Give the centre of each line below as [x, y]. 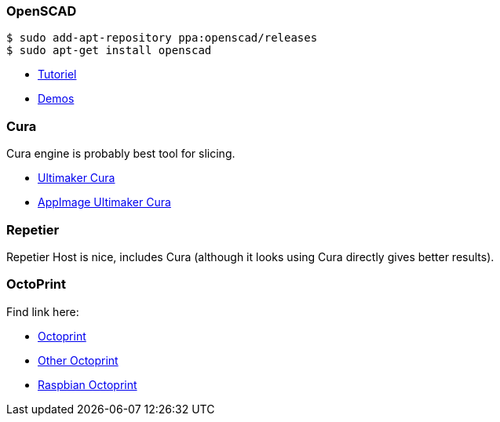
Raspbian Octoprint [88, 384]
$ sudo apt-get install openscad [109, 51]
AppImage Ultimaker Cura [104, 202]
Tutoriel [57, 75]
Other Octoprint [78, 360]
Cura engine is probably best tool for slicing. [121, 154]
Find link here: [43, 311]
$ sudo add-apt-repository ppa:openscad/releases [162, 38]
